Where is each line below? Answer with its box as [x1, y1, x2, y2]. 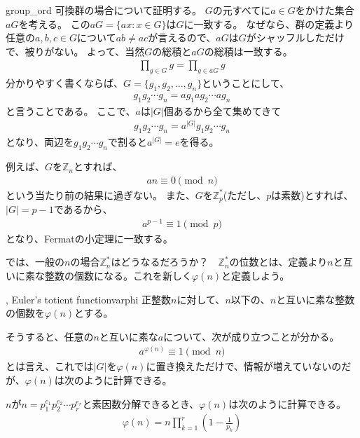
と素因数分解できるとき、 [82, 396, 200, 411]
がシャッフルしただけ [246, 30, 345, 45]
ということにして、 [202, 76, 290, 90]
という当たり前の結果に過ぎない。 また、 [6, 187, 195, 202]
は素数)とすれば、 [271, 187, 354, 202]
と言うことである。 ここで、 [6, 103, 136, 118]
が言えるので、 [148, 30, 216, 45]
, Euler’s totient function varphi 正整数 [6, 292, 172, 306]
